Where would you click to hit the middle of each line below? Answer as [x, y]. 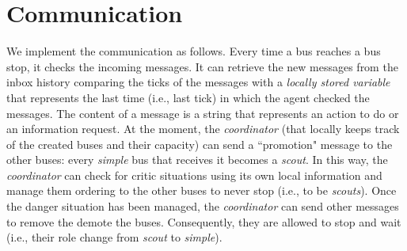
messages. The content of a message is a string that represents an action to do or [203, 113]
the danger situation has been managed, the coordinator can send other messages [203, 206]
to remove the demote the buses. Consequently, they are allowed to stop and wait [204, 221]
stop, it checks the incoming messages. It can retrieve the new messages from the [202, 66]
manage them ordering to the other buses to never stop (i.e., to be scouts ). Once [202, 190]
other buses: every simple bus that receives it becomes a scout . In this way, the [197, 160]
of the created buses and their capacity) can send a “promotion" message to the [200, 144]
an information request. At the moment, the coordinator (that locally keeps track [203, 129]
